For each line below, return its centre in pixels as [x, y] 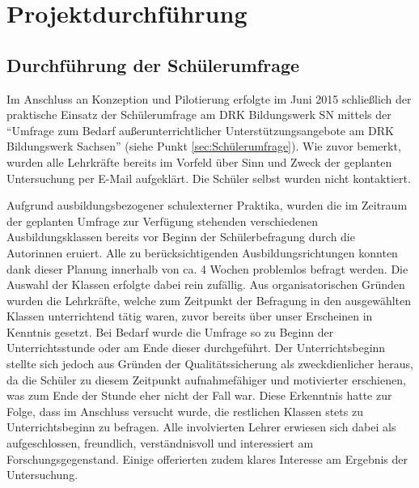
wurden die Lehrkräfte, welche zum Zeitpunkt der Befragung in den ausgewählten [209, 300]
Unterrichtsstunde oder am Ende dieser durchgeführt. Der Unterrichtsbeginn [196, 348]
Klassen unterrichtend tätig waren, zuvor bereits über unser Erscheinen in [190, 316]
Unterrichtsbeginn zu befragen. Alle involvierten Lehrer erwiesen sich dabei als [201, 427]
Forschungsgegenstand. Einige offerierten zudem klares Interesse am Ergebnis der [207, 458]
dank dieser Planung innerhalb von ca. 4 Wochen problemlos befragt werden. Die [207, 268]
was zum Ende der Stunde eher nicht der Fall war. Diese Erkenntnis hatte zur [199, 395]
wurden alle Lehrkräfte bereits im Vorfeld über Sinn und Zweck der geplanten [199, 161]
